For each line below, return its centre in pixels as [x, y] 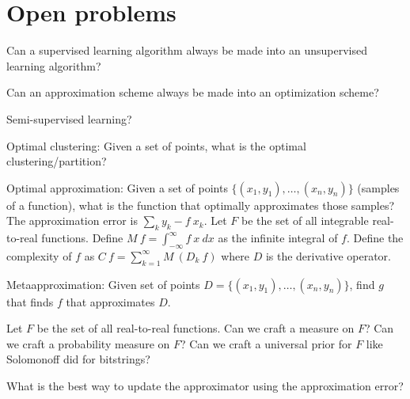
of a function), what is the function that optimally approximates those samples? [201, 205]
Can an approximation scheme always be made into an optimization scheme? [193, 92]
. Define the [375, 238]
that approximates [110, 301]
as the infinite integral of [278, 238]
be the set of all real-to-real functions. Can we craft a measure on [196, 328]
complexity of [39, 255]
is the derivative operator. [328, 255]
